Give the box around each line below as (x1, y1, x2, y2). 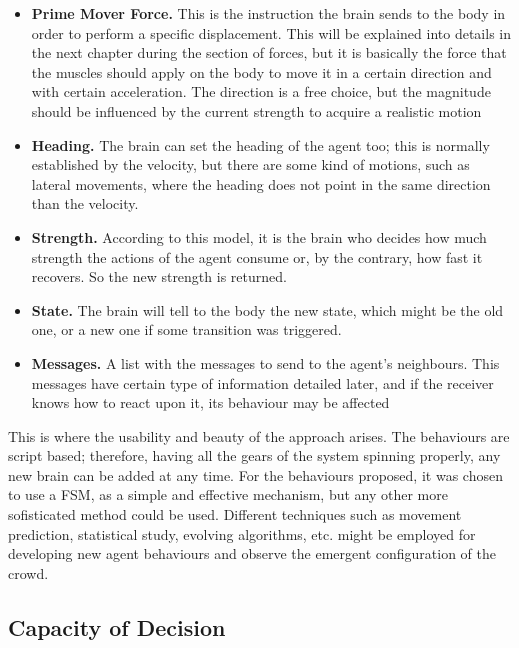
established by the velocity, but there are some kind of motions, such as (31, 154, 470, 175)
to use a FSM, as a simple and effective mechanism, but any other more (8, 484, 448, 505)
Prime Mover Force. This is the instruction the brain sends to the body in (31, 3, 506, 23)
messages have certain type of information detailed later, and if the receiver (31, 372, 494, 393)
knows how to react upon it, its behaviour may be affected (31, 392, 390, 413)
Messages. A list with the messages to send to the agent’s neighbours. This (31, 352, 500, 373)
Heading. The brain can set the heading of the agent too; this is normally (31, 134, 490, 155)
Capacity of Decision (8, 611, 226, 642)
